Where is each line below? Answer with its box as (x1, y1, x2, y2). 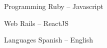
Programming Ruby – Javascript (4, 1, 103, 11)
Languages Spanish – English (4, 34, 93, 45)
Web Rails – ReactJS (4, 17, 68, 28)
